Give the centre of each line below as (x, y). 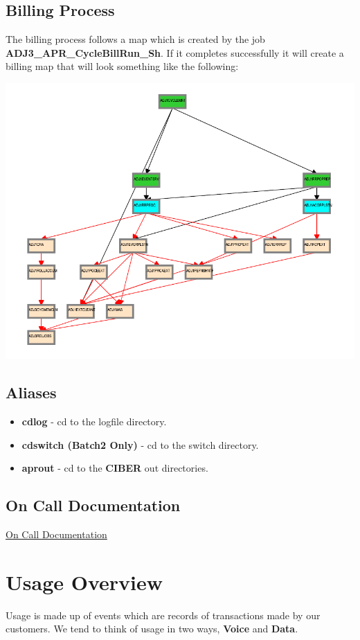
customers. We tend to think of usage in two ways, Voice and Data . (152, 629)
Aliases (31, 392)
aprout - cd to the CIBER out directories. (115, 468)
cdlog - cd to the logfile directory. (94, 421)
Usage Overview (84, 581)
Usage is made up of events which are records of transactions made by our (163, 615)
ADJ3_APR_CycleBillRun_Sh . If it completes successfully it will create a (175, 52)
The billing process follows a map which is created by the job (135, 39)
